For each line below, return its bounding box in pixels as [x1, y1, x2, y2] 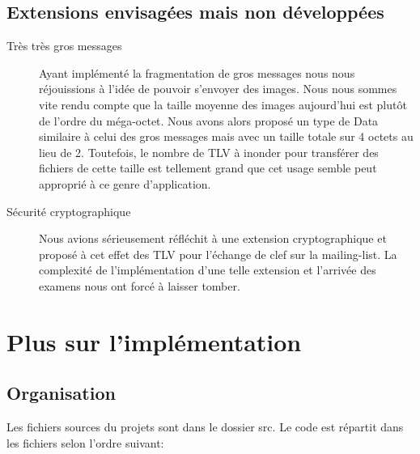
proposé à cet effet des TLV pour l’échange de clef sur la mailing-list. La [39, 245, 397, 262]
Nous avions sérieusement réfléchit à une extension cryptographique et [39, 230, 387, 247]
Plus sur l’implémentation [6, 325, 302, 358]
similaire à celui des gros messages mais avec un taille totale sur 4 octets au [39, 128, 414, 145]
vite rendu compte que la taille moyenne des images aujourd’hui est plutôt [39, 95, 407, 112]
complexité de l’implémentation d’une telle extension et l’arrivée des [39, 261, 376, 278]
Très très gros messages [6, 37, 122, 54]
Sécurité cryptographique [6, 202, 131, 219]
